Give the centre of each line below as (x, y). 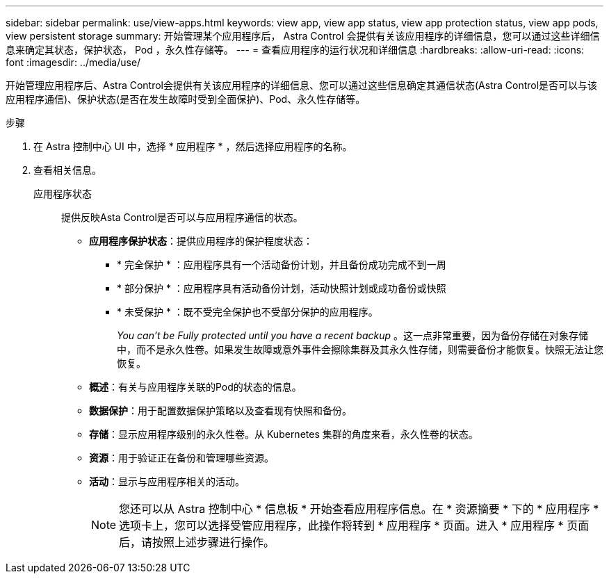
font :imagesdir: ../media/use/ (73, 62)
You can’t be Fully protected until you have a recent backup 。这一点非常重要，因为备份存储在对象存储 (353, 335)
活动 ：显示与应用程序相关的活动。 (167, 481)
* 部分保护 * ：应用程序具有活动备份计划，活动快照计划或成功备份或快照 (282, 288)
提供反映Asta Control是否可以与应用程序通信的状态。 (182, 217)
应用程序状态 (63, 194)
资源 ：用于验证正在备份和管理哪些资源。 (181, 458)
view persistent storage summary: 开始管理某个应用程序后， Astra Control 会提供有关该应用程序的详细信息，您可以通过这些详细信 (303, 36)
